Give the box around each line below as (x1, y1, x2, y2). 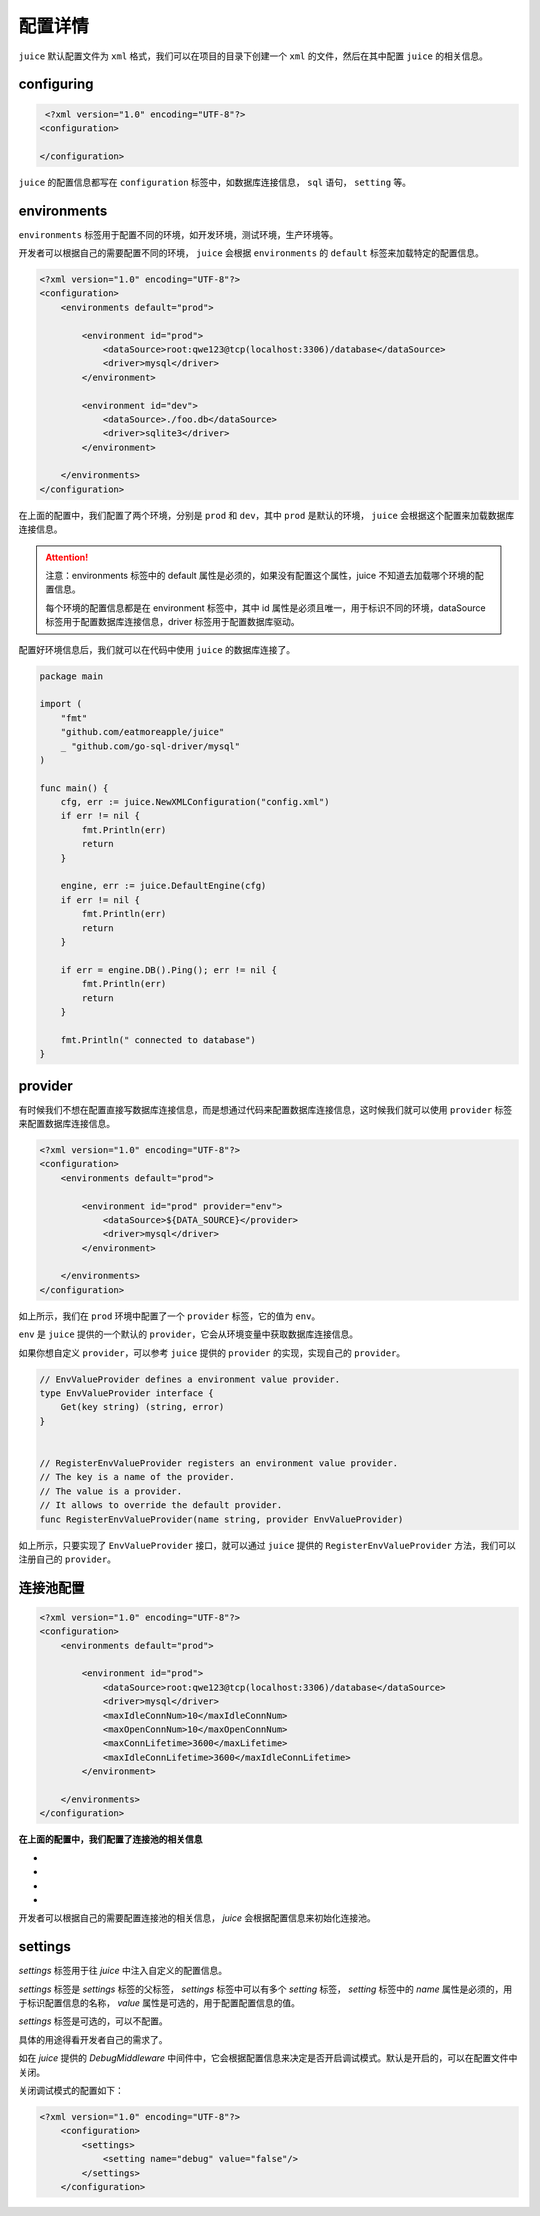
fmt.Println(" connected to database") (60, 1034, 257, 1045)
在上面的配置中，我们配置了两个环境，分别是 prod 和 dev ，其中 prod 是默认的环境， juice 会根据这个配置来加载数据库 (18, 509, 515, 521)
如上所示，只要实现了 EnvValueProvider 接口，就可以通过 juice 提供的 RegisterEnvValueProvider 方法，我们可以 (18, 1539, 516, 1551)
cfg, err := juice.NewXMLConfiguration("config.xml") (60, 796, 330, 808)
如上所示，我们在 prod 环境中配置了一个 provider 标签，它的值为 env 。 (18, 1310, 321, 1322)
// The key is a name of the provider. (39, 1471, 235, 1483)
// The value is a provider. (39, 1485, 183, 1497)
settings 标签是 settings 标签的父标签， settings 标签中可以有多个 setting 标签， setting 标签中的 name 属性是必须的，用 (18, 1983, 513, 1995)
